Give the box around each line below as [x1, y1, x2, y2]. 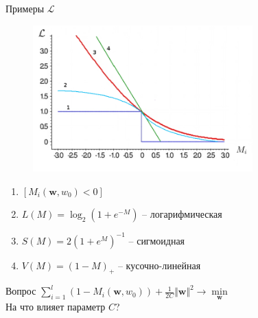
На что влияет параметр [5, 299, 106, 313]
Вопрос [5, 284, 36, 298]
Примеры [5, 1, 45, 15]
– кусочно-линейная [117, 258, 201, 272]
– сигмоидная [128, 233, 185, 247]
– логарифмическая [142, 207, 222, 221]
